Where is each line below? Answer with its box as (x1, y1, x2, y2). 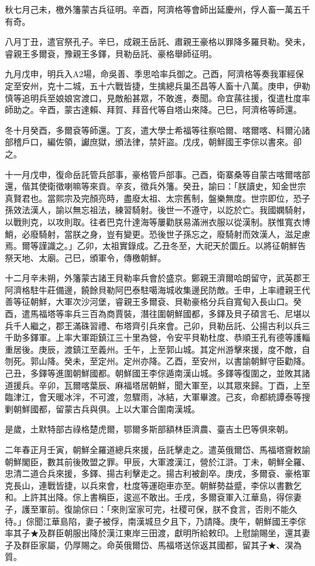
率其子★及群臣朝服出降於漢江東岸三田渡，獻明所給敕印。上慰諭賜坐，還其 (5, 527, 302, 539)
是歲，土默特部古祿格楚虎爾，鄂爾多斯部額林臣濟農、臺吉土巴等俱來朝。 (5, 423, 293, 435)
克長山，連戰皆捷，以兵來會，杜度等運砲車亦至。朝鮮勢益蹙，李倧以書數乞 (5, 479, 302, 491)
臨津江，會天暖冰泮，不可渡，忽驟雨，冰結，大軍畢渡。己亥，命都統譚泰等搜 (5, 390, 310, 403)
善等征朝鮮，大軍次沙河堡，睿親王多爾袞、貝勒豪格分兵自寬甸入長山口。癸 (5, 295, 302, 308)
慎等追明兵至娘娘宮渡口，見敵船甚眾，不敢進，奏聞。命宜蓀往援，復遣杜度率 (5, 91, 310, 104)
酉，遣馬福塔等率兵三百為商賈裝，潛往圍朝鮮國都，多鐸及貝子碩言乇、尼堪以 (5, 307, 310, 320)
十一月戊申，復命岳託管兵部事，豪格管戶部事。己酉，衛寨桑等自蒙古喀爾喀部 (5, 168, 310, 180)
